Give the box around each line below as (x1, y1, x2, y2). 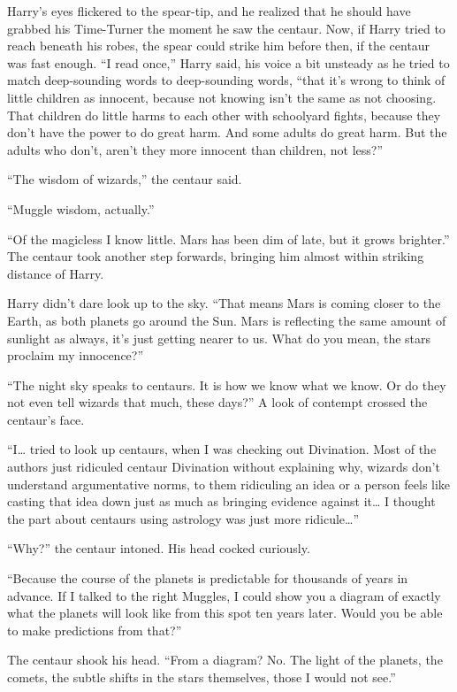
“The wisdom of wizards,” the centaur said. (7, 170, 242, 188)
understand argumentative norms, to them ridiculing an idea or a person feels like (7, 474, 451, 493)
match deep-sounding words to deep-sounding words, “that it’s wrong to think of (7, 71, 446, 89)
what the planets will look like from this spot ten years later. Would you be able (7, 604, 443, 622)
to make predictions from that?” (7, 620, 182, 639)
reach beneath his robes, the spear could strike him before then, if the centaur (7, 36, 430, 55)
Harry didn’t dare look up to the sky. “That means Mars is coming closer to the (7, 294, 441, 312)
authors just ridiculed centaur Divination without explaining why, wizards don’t (7, 457, 440, 476)
